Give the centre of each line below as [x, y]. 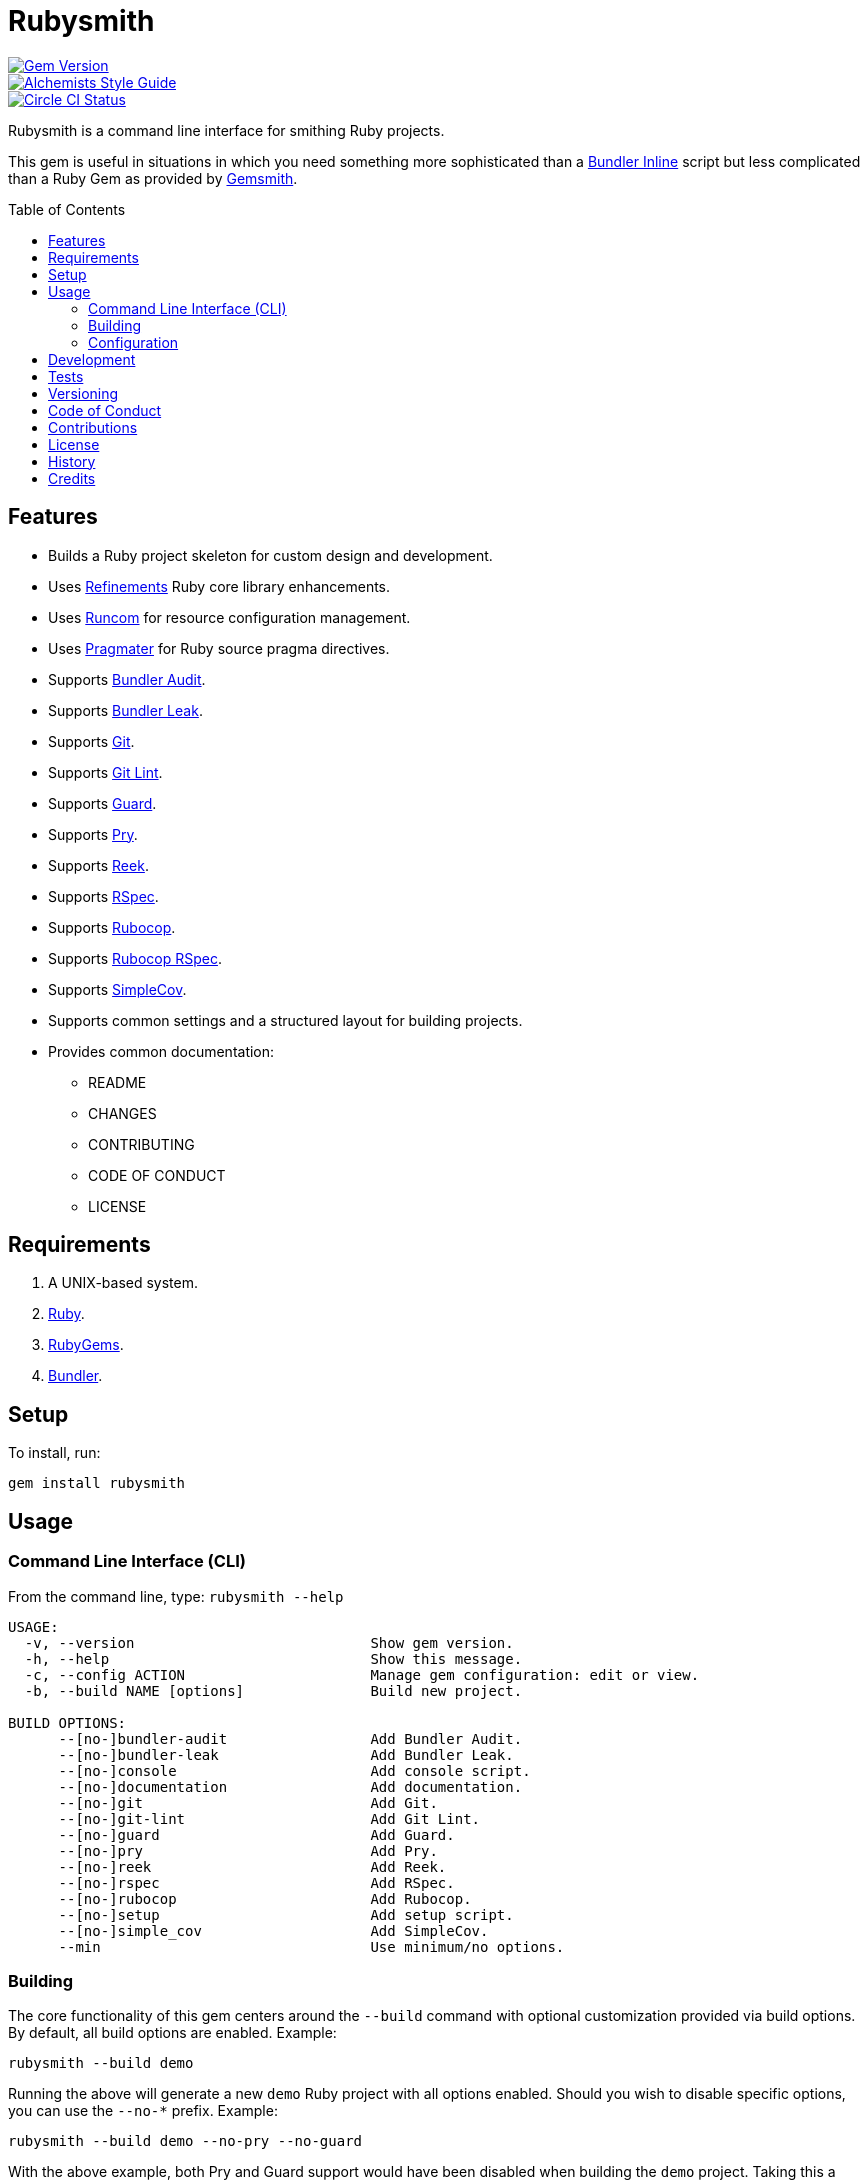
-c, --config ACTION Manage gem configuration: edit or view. [362, 1674]
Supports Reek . [98, 865]
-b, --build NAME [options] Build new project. [273, 1690]
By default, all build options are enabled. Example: [172, 2033]
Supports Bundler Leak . [125, 710]
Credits [72, 478]
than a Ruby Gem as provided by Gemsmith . [153, 178]
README [117, 1082]
